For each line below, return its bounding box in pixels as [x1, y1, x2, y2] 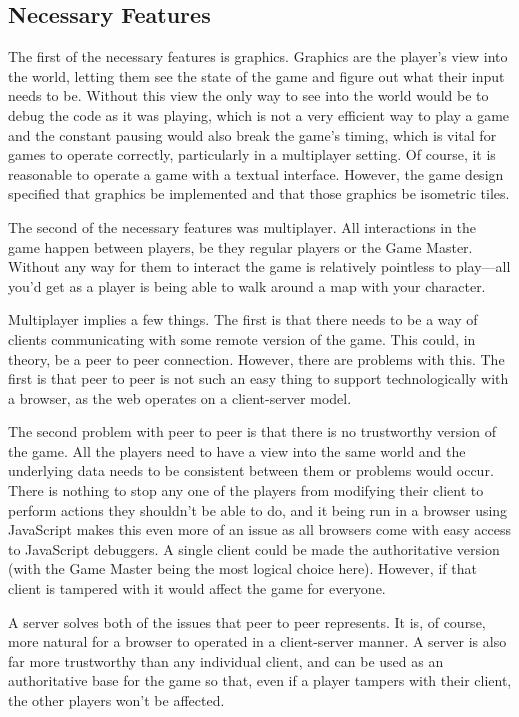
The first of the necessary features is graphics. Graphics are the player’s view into [8, 46, 508, 67]
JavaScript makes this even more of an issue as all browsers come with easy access [8, 519, 512, 540]
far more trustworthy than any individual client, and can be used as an [8, 650, 444, 671]
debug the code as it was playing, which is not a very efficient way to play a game [8, 104, 510, 125]
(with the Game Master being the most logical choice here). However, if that [8, 558, 477, 579]
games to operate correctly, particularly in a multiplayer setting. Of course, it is [8, 144, 496, 165]
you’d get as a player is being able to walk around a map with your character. [8, 275, 486, 296]
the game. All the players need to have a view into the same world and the [8, 440, 466, 461]
